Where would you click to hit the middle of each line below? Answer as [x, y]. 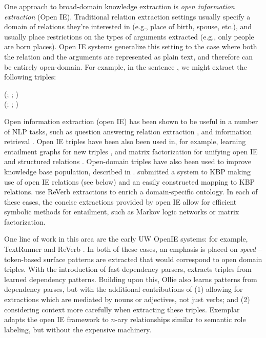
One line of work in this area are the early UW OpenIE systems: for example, [126, 239]
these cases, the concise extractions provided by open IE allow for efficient [120, 201]
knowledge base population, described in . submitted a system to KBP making [128, 171]
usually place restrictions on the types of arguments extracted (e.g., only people [129, 36]
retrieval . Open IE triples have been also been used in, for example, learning [125, 141]
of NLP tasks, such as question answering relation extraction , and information [128, 131]
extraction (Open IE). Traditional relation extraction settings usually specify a [127, 16]
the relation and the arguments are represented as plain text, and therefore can [129, 56]
